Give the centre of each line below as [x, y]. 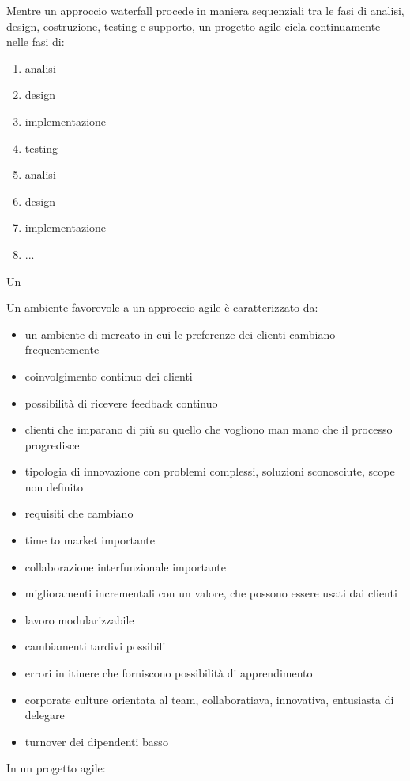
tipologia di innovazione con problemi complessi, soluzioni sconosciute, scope [210, 471]
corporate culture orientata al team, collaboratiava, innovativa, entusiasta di [209, 699]
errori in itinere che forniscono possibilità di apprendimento [169, 673]
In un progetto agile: [56, 768]
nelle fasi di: [36, 42]
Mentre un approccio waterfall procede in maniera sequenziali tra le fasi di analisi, [205, 10]
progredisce [52, 444]
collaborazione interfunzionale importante [125, 566]
